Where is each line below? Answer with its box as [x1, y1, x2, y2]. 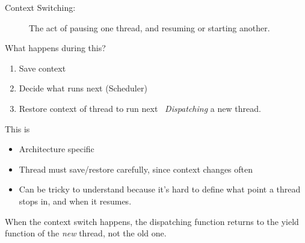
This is [5, 122, 30, 135]
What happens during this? [5, 42, 106, 54]
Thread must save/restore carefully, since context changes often [19, 162, 253, 175]
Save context [19, 61, 66, 74]
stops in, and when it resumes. [19, 194, 132, 207]
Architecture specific [19, 143, 94, 155]
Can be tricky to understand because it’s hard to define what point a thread [19, 183, 301, 195]
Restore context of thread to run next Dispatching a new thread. [19, 102, 261, 114]
